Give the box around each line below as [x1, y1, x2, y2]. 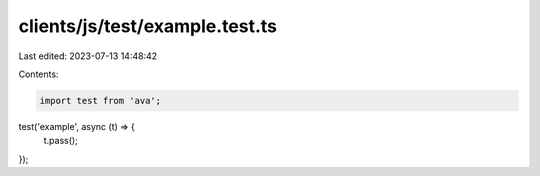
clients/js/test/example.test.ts [18, 15, 278, 37]
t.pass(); [43, 135, 79, 147]
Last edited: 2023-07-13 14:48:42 [18, 50, 158, 62]
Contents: [18, 68, 59, 80]
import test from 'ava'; [39, 95, 162, 106]
